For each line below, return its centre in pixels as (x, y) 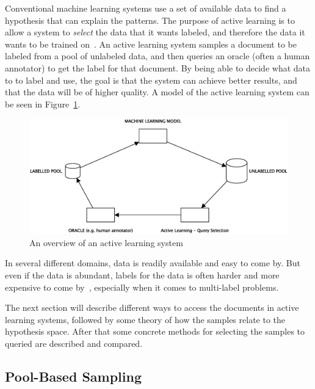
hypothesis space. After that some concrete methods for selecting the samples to (155, 331)
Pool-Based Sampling (73, 376)
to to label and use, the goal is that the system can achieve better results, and (151, 80)
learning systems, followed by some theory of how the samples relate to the (145, 319)
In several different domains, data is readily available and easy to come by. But (153, 263)
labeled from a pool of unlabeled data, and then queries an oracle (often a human (157, 56)
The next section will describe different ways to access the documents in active (152, 307)
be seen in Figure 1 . (43, 104)
